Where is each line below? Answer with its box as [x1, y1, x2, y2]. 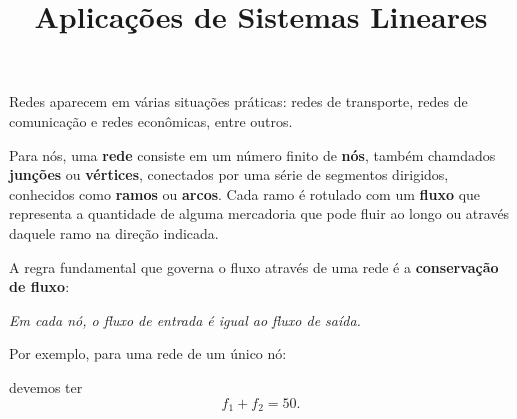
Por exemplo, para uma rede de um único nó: [9, 343, 287, 364]
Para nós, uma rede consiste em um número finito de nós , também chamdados [9, 144, 496, 165]
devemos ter [9, 376, 83, 397]
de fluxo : [9, 276, 70, 297]
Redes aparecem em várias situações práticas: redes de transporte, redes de [9, 91, 468, 112]
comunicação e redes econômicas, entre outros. [9, 110, 293, 131]
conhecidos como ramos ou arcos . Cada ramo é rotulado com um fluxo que [9, 183, 481, 204]
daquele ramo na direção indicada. [9, 222, 219, 243]
